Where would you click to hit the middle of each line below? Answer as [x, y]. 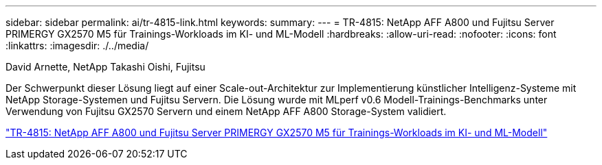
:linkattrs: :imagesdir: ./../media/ [77, 46]
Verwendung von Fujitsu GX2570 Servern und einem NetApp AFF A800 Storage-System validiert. [226, 111]
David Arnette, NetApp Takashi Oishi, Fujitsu [105, 67]
